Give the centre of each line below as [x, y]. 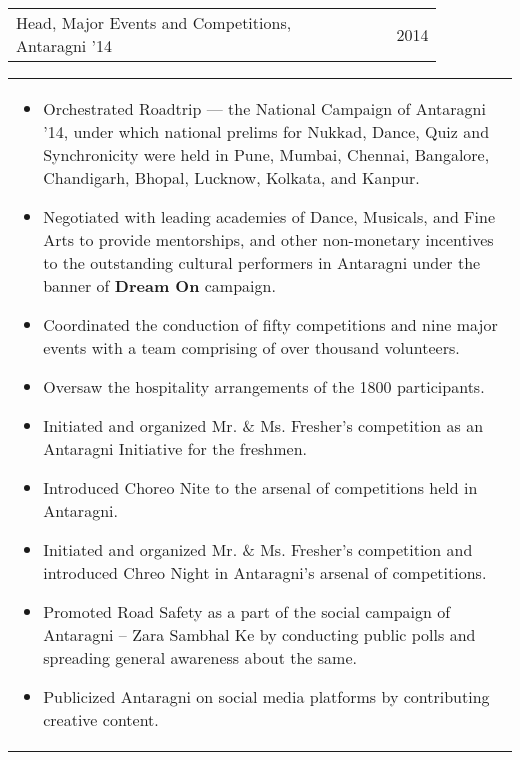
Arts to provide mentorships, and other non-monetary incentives [268, 239]
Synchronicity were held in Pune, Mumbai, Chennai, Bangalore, [266, 154]
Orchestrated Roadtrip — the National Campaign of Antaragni [264, 108]
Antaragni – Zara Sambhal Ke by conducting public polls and [259, 634]
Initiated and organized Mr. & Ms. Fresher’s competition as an [263, 425]
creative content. [101, 719]
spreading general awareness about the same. [200, 657]
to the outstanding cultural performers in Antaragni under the [262, 262]
